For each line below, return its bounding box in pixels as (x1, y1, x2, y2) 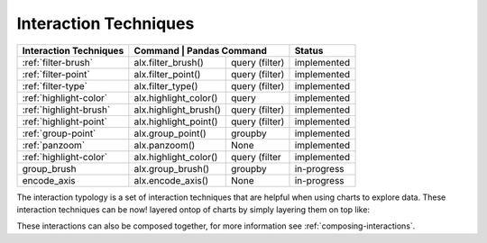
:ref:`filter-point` (22, 67, 90, 80)
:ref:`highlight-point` (22, 115, 108, 128)
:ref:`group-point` (22, 127, 96, 139)
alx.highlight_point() (133, 115, 218, 128)
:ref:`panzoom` (22, 139, 86, 151)
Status (294, 44, 324, 57)
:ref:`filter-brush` (22, 56, 94, 68)
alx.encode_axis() (133, 174, 209, 186)
